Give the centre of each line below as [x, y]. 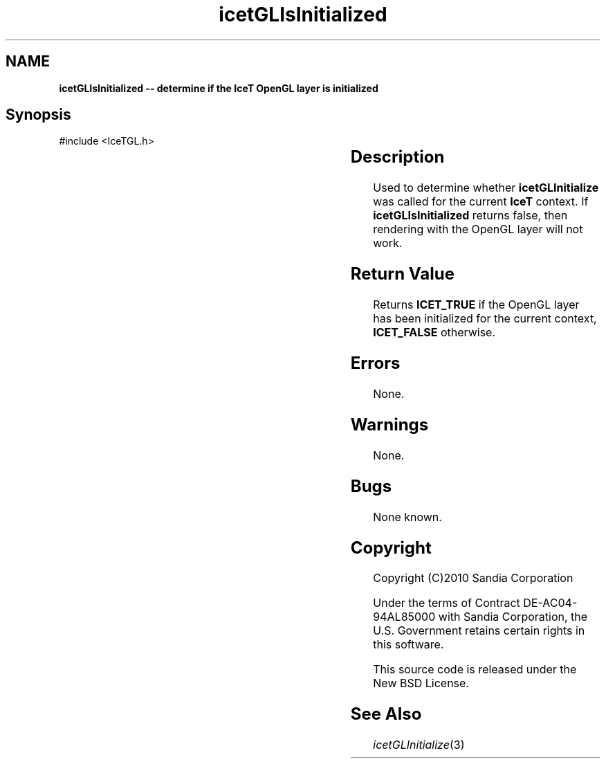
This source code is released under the [475, 670]
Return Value [403, 274]
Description [397, 157]
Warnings [389, 424]
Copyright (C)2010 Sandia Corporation [473, 578]
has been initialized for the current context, [485, 319]
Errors [375, 363]
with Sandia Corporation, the [513, 617]
